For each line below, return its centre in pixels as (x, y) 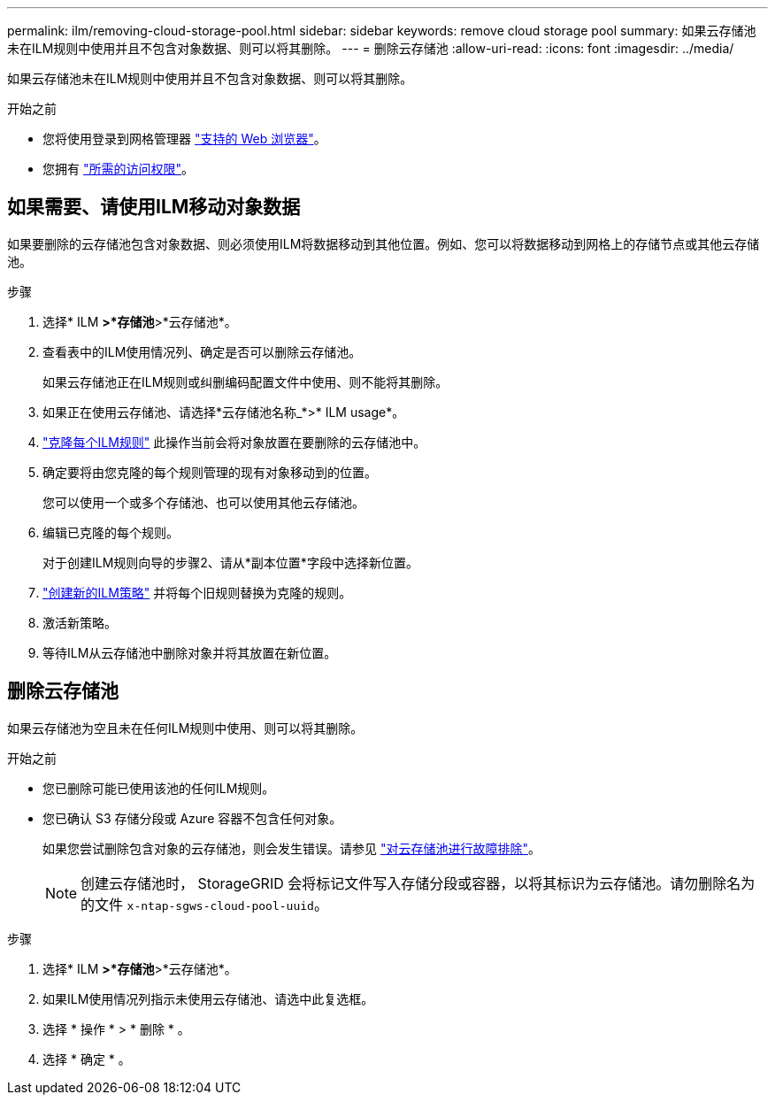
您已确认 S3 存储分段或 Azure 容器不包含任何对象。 (192, 818)
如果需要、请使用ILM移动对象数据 (154, 207)
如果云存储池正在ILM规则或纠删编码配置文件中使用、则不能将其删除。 (246, 381)
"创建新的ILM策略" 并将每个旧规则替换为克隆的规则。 (197, 592)
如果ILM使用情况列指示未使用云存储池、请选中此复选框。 (208, 998)
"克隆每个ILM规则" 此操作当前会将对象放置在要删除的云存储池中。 (234, 442)
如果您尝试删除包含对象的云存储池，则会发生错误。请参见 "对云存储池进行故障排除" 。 (292, 848)
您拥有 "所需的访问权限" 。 (118, 169)
